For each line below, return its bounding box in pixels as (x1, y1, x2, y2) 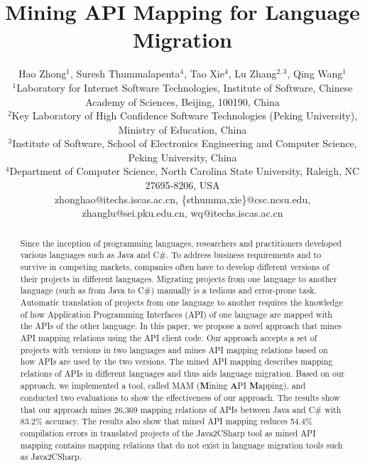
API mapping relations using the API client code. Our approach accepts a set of (20, 331, 317, 343)
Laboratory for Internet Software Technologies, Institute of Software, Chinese (16, 80, 353, 95)
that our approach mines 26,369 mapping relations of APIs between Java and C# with (20, 403, 342, 415)
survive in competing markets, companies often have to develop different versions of (20, 260, 329, 272)
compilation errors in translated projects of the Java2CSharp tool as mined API (20, 427, 316, 439)
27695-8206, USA (145, 178, 220, 193)
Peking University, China (128, 149, 237, 164)
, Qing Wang (287, 66, 343, 81)
